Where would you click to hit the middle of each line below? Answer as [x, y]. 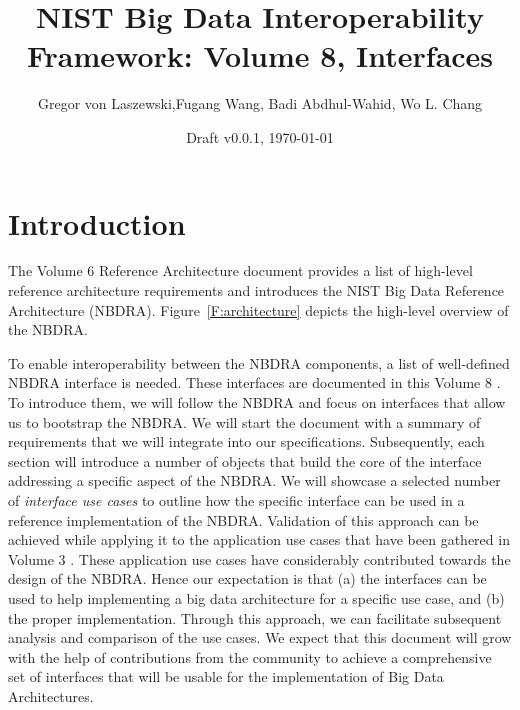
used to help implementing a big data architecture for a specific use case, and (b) [256, 597]
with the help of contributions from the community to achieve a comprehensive [250, 656]
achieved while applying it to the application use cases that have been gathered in [259, 539]
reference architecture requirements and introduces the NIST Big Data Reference [256, 290]
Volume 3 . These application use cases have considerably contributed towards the [259, 558]
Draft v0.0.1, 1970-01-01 [260, 136]
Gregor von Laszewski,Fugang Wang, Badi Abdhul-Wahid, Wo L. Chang [260, 103]
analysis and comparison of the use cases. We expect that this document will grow [260, 637]
